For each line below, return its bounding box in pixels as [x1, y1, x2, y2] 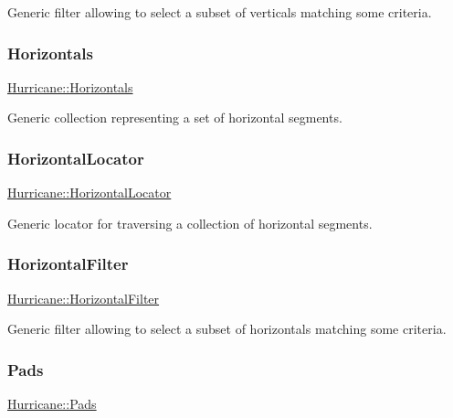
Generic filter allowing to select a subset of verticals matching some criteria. [7, 3, 432, 21]
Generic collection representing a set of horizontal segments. [7, 108, 342, 127]
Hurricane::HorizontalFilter [7, 288, 160, 307]
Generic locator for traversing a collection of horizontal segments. [7, 213, 373, 232]
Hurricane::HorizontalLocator [7, 183, 172, 202]
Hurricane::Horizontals [7, 77, 133, 96]
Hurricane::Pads [7, 394, 97, 413]
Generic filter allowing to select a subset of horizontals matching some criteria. [7, 319, 447, 338]
